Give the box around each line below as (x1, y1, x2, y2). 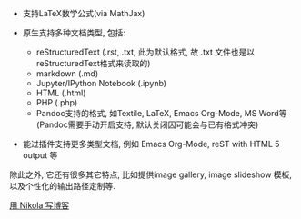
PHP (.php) (35, 97, 78, 107)
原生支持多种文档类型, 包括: (22, 27, 125, 38)
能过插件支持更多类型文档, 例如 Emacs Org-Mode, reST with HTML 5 (22, 139, 280, 149)
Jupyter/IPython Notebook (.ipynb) (35, 78, 166, 88)
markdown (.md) (35, 68, 99, 79)
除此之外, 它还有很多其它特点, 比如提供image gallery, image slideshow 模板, (9, 169, 293, 180)
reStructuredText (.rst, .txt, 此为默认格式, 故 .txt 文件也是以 (35, 46, 256, 57)
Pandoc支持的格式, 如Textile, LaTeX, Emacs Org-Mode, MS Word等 (35, 108, 287, 118)
